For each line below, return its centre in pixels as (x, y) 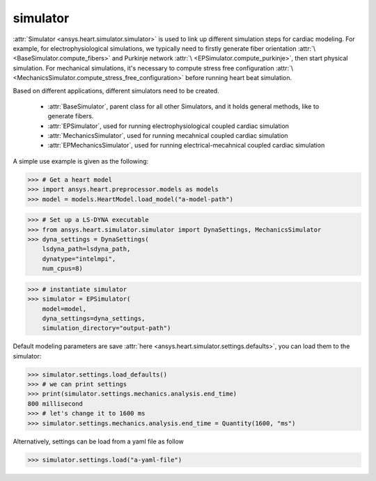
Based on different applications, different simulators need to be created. (116, 90)
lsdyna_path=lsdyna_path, (86, 249)
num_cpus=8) (63, 269)
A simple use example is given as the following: (81, 161)
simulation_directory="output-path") (107, 328)
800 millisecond (55, 403)
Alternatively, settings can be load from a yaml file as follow (99, 441)
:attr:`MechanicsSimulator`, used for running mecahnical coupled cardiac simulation (168, 136)
